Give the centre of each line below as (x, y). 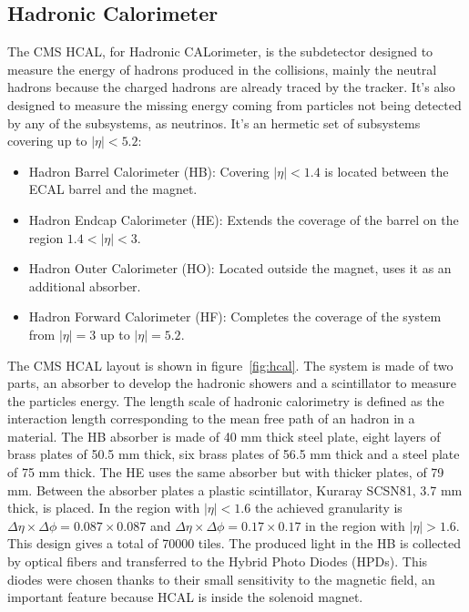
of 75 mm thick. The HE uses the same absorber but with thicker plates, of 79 (226, 472)
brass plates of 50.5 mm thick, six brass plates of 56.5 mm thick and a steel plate (234, 454)
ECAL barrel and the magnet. (113, 189)
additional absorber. (85, 286)
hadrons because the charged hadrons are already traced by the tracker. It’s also (231, 87)
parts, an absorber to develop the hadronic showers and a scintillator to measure (232, 383)
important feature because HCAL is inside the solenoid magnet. (185, 597)
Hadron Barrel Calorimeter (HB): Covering (149, 171)
